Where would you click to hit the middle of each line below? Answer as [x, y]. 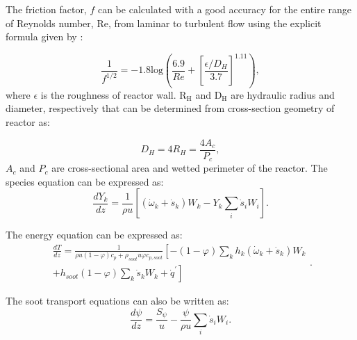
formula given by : [44, 37]
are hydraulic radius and [283, 94]
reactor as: [28, 122]
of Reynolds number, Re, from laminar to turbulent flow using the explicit [164, 23]
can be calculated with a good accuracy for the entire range [224, 9]
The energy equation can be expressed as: [94, 235]
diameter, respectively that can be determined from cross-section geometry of [170, 108]
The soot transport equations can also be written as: [117, 301]
